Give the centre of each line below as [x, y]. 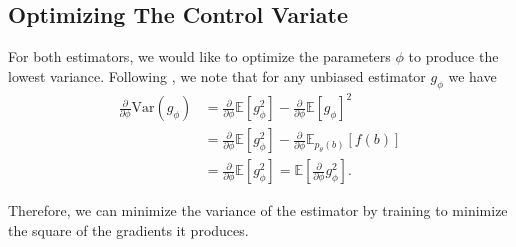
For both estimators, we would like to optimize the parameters [199, 56]
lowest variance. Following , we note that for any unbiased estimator [217, 75]
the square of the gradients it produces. [128, 229]
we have [472, 75]
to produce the [453, 56]
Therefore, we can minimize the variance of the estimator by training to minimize [258, 210]
